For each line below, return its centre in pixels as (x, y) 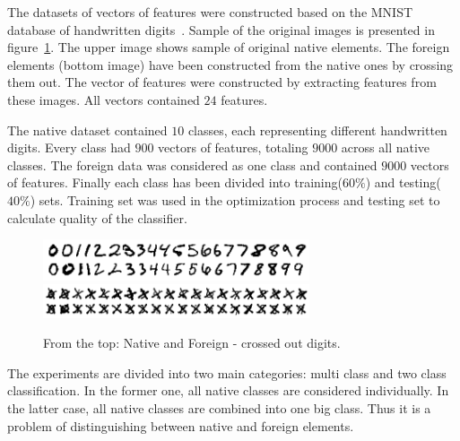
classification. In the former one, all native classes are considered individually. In (228, 390)
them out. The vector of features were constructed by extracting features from (222, 82)
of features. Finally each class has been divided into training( (175, 182)
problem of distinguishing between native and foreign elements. (181, 425)
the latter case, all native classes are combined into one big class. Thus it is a (219, 408)
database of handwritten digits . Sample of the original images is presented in (221, 29)
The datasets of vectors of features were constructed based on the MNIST (210, 12)
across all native (386, 147)
